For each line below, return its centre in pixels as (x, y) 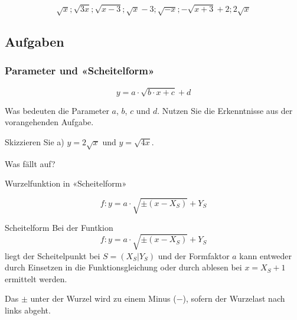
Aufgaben (35, 41)
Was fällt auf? (30, 163)
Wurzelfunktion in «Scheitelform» (66, 183)
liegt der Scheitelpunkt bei (53, 255)
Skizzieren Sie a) (35, 141)
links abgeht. (28, 310)
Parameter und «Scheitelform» (80, 71)
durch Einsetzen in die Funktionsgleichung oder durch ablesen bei (123, 267)
